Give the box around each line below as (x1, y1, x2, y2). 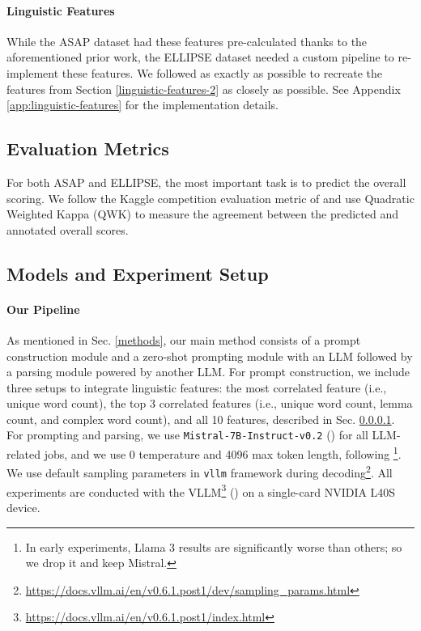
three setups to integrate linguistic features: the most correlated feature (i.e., (6, 379, 387, 396)
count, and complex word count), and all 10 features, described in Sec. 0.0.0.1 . (6, 410, 395, 427)
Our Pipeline (6, 300, 80, 317)
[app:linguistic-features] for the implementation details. (6, 96, 279, 113)
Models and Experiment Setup (6, 260, 269, 286)
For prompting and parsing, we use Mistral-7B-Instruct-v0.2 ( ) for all (6, 426, 368, 443)
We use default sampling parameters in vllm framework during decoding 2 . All (6, 462, 393, 481)
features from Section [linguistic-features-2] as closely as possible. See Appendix (6, 80, 401, 97)
